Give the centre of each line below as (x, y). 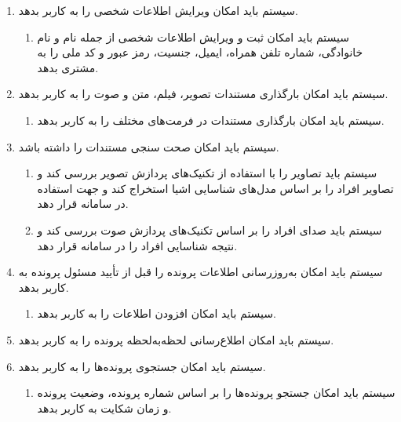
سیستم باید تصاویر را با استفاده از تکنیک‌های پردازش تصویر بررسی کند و (207, 173)
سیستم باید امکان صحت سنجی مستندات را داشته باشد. (149, 146)
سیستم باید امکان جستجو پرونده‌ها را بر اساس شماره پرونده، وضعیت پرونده (216, 393)
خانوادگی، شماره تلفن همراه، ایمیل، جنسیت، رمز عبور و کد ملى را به (200, 52)
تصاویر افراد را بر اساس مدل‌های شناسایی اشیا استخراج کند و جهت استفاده (215, 188)
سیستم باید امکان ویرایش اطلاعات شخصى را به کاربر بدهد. (158, 10)
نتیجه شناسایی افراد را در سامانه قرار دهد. (137, 245)
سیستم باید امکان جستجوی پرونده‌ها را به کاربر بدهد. (142, 366)
